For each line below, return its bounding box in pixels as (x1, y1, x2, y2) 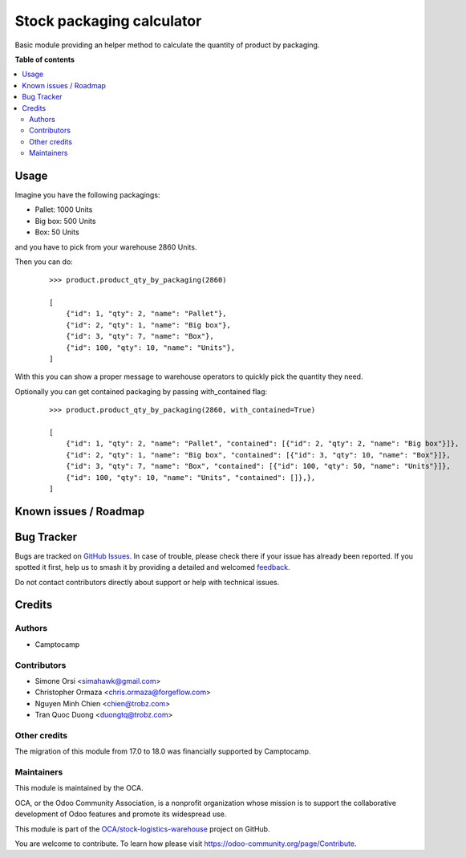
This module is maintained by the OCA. (14, 783, 144, 793)
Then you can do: (14, 257, 74, 266)
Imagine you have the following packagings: (14, 189, 160, 200)
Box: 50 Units (34, 227, 79, 237)
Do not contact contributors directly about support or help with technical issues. (14, 577, 280, 587)
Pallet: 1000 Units (34, 205, 93, 214)
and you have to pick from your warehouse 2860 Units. (14, 242, 197, 252)
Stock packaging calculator (14, 12, 202, 30)
